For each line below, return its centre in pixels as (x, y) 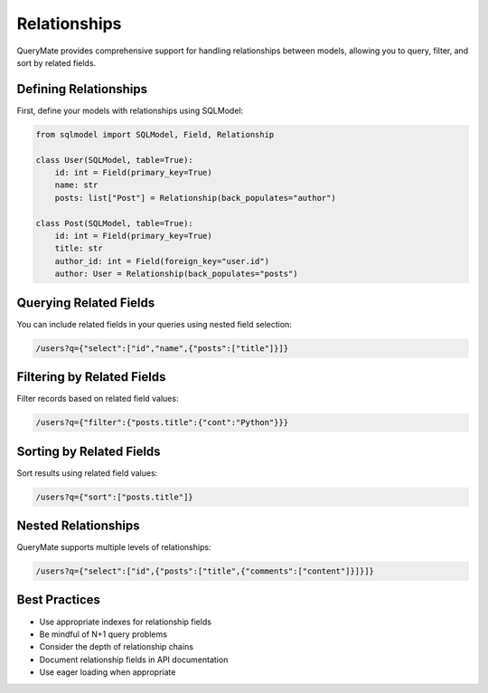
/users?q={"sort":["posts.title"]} (114, 497)
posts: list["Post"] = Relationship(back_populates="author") (195, 198)
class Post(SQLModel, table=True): (114, 223)
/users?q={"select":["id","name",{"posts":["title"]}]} (162, 348)
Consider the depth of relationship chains (117, 647)
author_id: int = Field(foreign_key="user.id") (162, 261)
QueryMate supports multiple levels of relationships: (114, 547)
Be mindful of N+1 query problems (103, 634)
